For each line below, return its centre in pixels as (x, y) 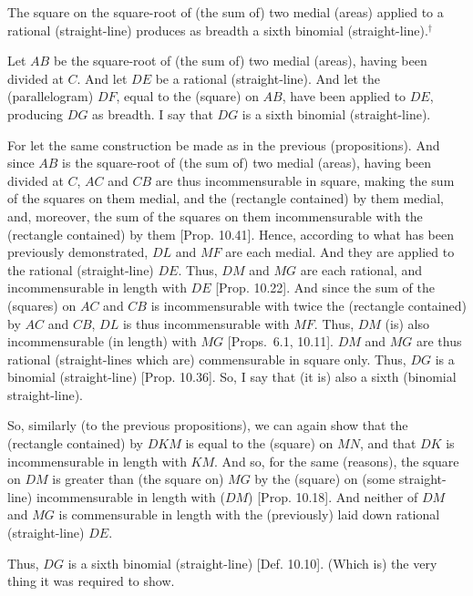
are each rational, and (361, 269)
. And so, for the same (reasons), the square (337, 461)
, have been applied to (344, 96)
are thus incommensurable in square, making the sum (305, 180)
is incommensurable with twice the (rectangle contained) (308, 305)
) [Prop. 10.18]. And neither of (333, 496)
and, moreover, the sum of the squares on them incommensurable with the (215, 216)
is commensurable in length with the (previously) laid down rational (249, 514)
